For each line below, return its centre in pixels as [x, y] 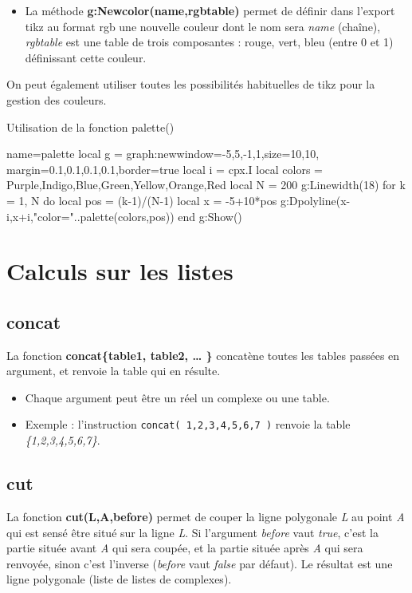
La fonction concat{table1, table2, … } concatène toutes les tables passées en [203, 355]
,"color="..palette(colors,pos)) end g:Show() [136, 216]
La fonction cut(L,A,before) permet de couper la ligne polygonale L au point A [206, 516]
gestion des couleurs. [57, 99]
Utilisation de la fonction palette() [90, 127]
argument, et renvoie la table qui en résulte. [114, 371]
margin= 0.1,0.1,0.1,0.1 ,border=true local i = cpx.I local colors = [165, 169]
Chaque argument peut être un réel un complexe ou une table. [177, 397]
